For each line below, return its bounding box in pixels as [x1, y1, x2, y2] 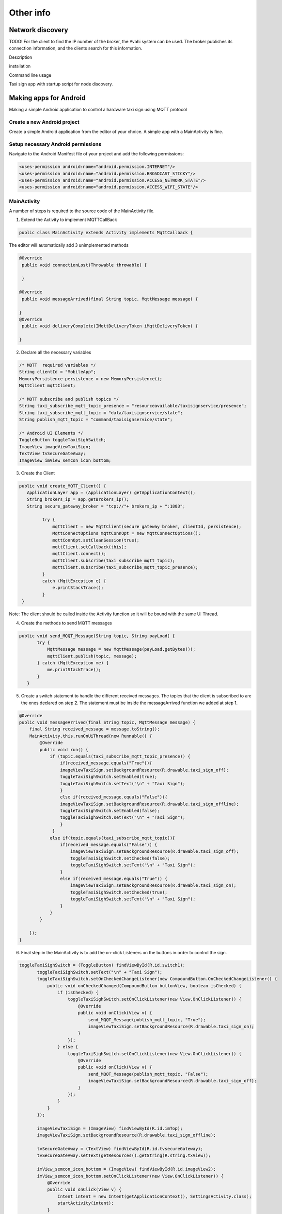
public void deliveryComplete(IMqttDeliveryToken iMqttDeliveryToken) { [22, 323, 198, 329]
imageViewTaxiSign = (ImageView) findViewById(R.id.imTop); [37, 1126, 183, 1131]
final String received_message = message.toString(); [29, 726, 160, 732]
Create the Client [21, 470, 55, 476]
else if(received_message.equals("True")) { [60, 876, 168, 881]
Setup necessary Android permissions [9, 141, 102, 148]
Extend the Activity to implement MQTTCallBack [21, 217, 117, 223]
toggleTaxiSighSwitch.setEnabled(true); [60, 774, 157, 779]
